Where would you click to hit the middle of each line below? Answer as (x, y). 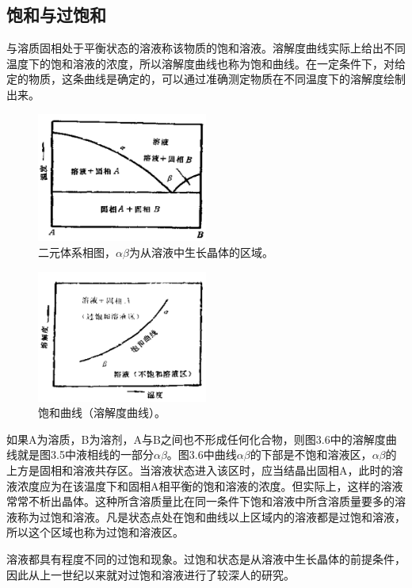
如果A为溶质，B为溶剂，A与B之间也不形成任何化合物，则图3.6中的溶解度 (196, 439)
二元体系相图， (77, 252)
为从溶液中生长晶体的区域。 (201, 252)
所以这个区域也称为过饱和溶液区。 (95, 532)
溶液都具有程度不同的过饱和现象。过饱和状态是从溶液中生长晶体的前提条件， (206, 559)
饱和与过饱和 (56, 15)
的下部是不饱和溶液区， (311, 454)
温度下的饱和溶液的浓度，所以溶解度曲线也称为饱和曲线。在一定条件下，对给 (206, 63)
